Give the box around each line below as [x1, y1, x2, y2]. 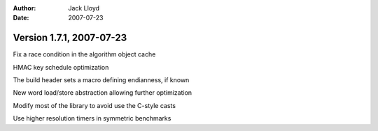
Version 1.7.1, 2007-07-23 [13, 32, 127, 44]
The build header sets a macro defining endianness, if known [13, 76, 190, 84]
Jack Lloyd [68, 4, 100, 12]
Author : [13, 4, 36, 12]
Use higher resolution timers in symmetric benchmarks [13, 114, 171, 123]
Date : [13, 14, 29, 22]
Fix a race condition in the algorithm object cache [13, 50, 156, 59]
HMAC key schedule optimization [13, 63, 109, 71]
